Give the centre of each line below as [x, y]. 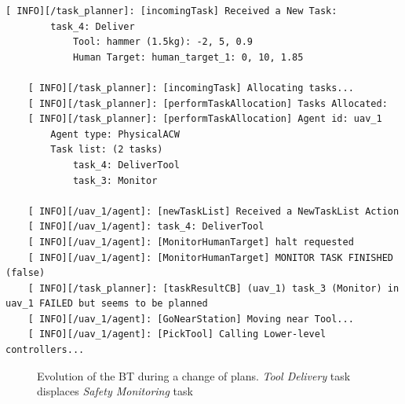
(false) [26, 273]
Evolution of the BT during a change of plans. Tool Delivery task [194, 375]
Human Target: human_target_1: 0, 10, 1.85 [188, 57]
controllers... [45, 350]
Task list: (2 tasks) [107, 150]
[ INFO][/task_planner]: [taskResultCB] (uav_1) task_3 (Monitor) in [213, 288]
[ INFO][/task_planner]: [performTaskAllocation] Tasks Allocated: [208, 103]
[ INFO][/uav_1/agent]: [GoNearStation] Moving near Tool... [191, 319]
